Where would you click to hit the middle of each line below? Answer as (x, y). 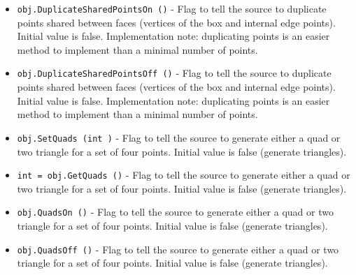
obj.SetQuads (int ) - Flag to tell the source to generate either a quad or (179, 137)
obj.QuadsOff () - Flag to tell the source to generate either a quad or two (178, 249)
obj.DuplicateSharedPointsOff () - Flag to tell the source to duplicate (174, 73)
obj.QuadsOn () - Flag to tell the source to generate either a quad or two (175, 212)
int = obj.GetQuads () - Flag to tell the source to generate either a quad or (184, 175)
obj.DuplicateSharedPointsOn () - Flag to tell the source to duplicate (172, 8)
